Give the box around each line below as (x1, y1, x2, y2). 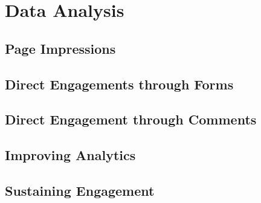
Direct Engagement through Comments (5, 110, 257, 129)
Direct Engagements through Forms (5, 74, 234, 93)
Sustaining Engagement (5, 181, 155, 199)
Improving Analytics (5, 146, 136, 164)
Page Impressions (5, 39, 116, 57)
